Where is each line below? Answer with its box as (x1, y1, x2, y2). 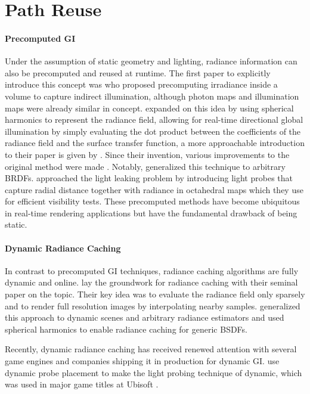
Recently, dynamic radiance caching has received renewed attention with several (5, 343, 297, 355)
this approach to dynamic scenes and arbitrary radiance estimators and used (5, 311, 284, 324)
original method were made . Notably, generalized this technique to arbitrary (5, 160, 286, 172)
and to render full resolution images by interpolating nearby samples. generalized (5, 299, 300, 312)
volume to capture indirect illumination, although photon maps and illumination (5, 89, 299, 102)
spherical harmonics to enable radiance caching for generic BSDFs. (5, 322, 248, 335)
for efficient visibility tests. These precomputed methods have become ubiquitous (5, 195, 300, 207)
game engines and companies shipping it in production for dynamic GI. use (5, 355, 280, 367)
